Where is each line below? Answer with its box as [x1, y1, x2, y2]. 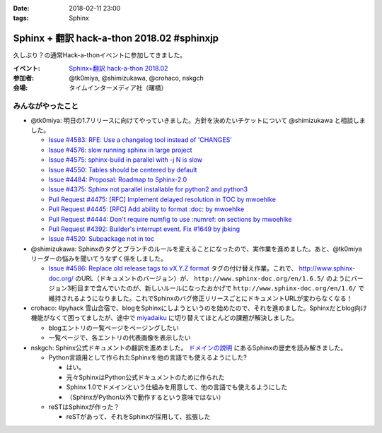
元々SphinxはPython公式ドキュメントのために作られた [66, 373, 225, 381]
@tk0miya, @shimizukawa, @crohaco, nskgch [69, 74, 204, 83]
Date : [13, 4, 30, 12]
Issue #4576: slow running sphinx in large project [48, 146, 192, 154]
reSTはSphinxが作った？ [48, 403, 120, 411]
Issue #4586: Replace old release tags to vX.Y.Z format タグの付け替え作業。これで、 [48, 264, 298, 273]
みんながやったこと [13, 101, 79, 111]
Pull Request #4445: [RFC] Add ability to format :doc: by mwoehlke [48, 205, 245, 213]
